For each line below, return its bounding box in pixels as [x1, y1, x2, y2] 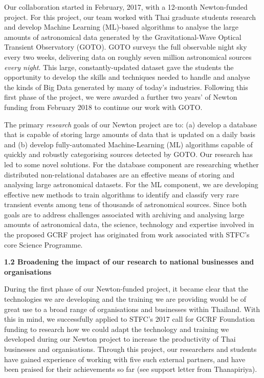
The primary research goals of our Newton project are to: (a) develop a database [4, 119, 257, 129]
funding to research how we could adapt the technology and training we [4, 323, 229, 334]
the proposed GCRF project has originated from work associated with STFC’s [4, 229, 250, 240]
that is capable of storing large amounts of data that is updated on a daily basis [4, 129, 255, 140]
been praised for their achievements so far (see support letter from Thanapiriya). [4, 364, 257, 374]
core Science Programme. [4, 239, 83, 250]
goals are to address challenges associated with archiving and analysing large [4, 209, 245, 219]
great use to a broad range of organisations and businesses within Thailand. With [4, 303, 260, 314]
